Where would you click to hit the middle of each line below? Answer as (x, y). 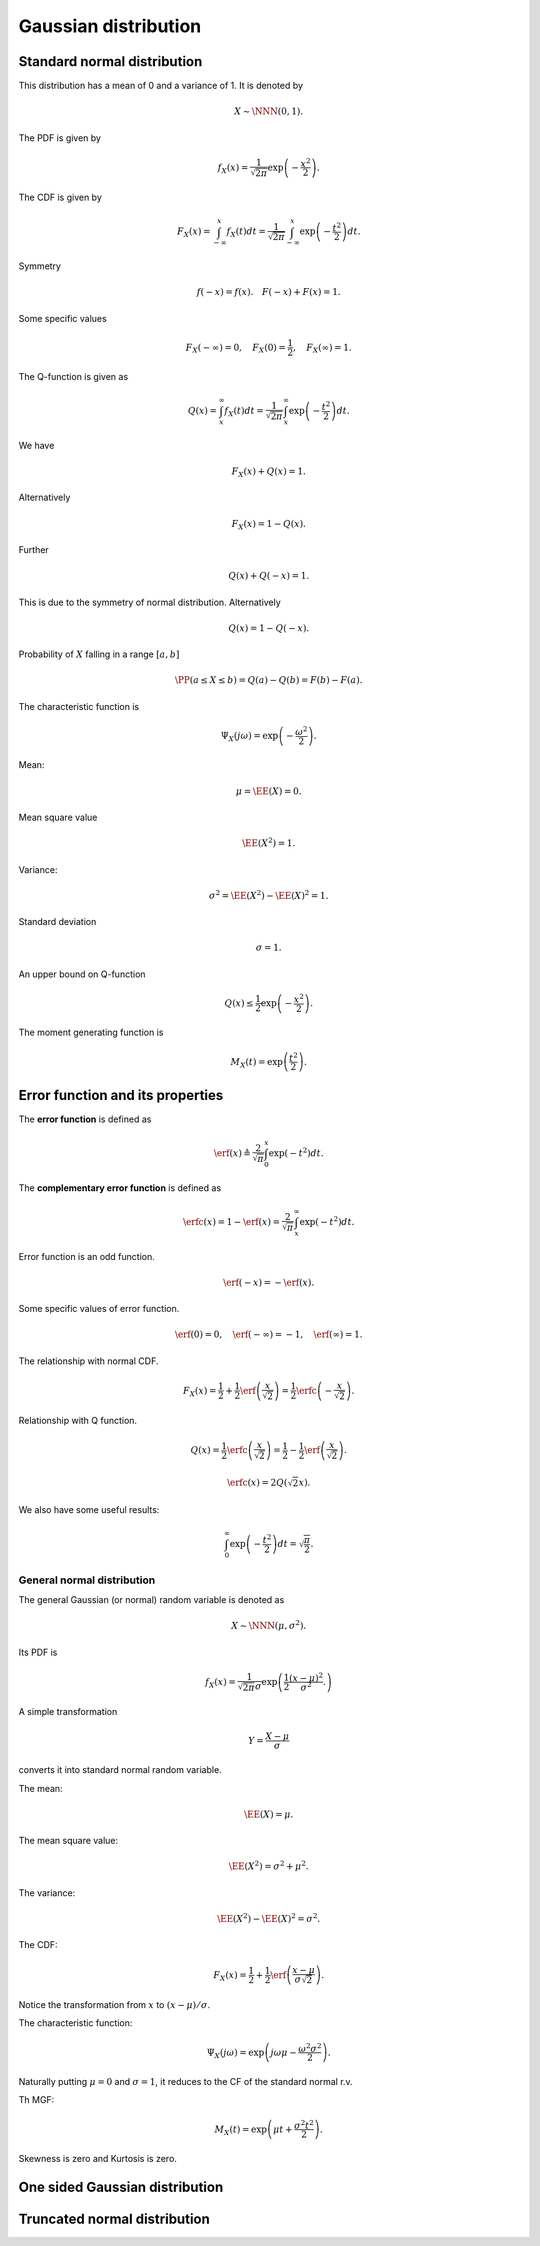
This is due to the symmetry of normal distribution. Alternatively (150, 602)
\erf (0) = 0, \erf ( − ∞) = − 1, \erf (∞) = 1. (269, 1334)
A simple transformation (68, 1712)
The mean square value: (68, 1841)
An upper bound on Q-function (82, 974)
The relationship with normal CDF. (88, 1361)
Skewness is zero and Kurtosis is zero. (97, 2159)
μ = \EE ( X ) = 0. (268, 791)
